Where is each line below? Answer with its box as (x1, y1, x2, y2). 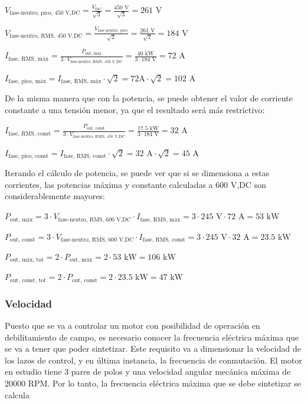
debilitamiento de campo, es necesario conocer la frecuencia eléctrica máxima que (5, 331, 299, 343)
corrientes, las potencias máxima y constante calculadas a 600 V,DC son (5, 178, 266, 190)
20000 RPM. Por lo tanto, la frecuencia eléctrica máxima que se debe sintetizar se (5, 377, 301, 389)
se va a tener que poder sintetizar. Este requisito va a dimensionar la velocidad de (5, 342, 301, 355)
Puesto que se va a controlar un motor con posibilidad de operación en (5, 319, 260, 332)
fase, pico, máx (8, 78, 46, 85)
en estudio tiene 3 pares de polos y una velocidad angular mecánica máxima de (5, 365, 291, 378)
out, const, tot (10, 277, 46, 283)
